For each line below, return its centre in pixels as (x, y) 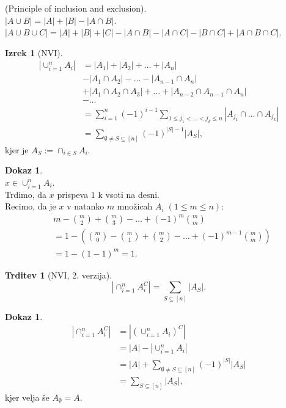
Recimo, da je (31, 206)
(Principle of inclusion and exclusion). (76, 8)
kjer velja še (27, 397)
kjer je (17, 149)
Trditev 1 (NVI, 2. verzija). (59, 275)
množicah (135, 206)
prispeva (73, 194)
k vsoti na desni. (129, 194)
